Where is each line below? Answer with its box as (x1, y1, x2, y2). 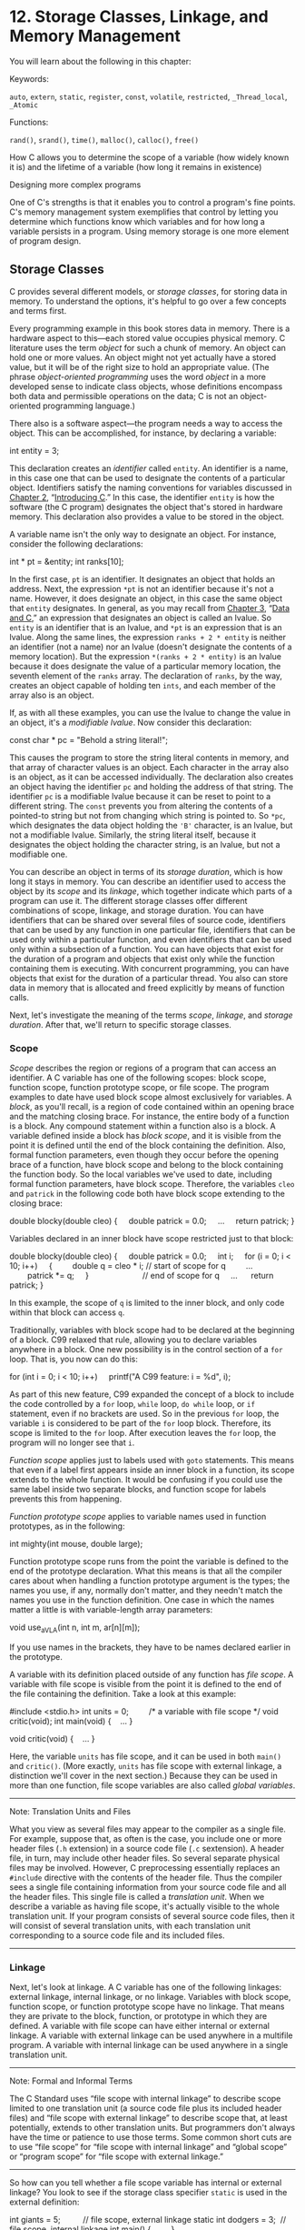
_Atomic (9, 100, 39, 110)
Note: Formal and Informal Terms (9, 2075, 133, 2086)
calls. (9, 991, 30, 1002)
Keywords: (9, 73, 50, 84)
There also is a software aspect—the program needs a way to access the (9, 417, 283, 428)
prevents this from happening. (9, 1493, 123, 1504)
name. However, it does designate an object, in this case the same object (9, 593, 283, 604)
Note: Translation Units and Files (9, 1805, 132, 1816)
